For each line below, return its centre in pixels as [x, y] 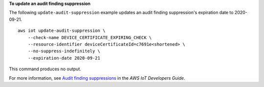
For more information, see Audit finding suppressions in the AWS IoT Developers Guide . [97, 78]
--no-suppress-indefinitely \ [64, 51]
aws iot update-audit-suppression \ [62, 31]
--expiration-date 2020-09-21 [64, 58]
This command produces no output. [45, 69]
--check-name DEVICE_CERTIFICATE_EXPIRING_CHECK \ [90, 37]
